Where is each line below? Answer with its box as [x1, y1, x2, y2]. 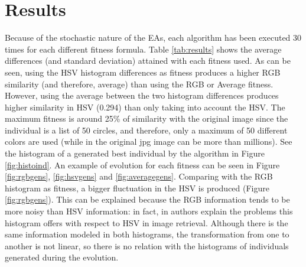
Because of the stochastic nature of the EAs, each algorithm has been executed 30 [5, 31, 302, 44]
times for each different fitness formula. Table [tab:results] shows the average [5, 43, 282, 55]
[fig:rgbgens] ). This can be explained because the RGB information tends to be [5, 193, 290, 206]
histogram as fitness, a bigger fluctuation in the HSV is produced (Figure [5, 181, 269, 194]
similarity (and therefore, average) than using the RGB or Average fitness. [5, 77, 274, 90]
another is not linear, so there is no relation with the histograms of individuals [5, 239, 289, 252]
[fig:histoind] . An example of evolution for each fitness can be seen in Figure [5, 158, 280, 171]
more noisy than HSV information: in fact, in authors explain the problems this [5, 205, 293, 217]
